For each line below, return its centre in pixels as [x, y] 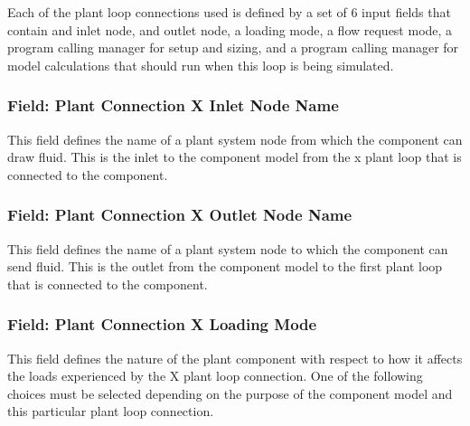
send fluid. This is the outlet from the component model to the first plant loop [225, 266]
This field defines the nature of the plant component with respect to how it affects [235, 358]
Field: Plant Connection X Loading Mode [162, 324]
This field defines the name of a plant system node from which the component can [235, 139]
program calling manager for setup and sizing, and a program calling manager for [233, 47]
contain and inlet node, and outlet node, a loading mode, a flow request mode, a [230, 29]
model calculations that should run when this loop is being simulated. [201, 65]
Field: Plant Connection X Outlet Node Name [180, 215]
